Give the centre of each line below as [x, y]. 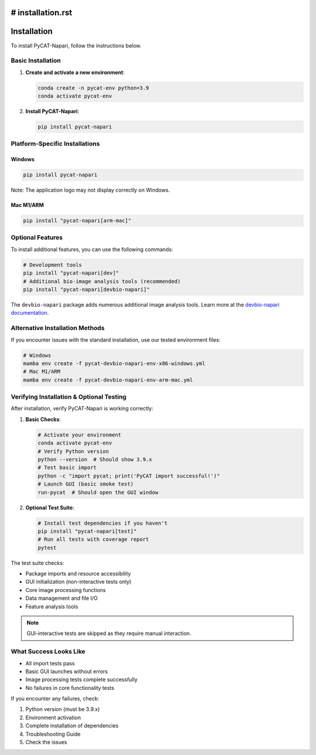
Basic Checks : [43, 419]
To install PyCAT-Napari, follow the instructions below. [76, 45]
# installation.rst [42, 13]
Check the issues [46, 742]
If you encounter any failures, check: [55, 699]
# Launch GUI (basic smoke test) [86, 484]
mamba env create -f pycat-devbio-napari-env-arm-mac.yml [108, 380]
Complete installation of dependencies [72, 726]
